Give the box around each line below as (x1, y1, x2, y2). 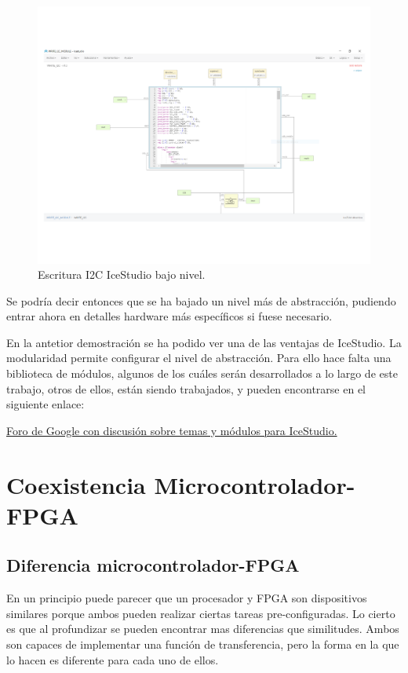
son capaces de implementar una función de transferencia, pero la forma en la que (6, 636, 399, 652)
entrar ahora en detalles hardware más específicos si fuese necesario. (6, 308, 333, 324)
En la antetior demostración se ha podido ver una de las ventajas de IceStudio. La (6, 334, 402, 350)
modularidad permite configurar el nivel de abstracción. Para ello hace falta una (6, 349, 392, 366)
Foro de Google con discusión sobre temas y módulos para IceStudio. (6, 422, 337, 438)
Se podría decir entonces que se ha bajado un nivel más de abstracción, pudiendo (6, 292, 396, 309)
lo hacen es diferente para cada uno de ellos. (6, 651, 219, 668)
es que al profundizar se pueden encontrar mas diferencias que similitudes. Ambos (6, 620, 399, 637)
